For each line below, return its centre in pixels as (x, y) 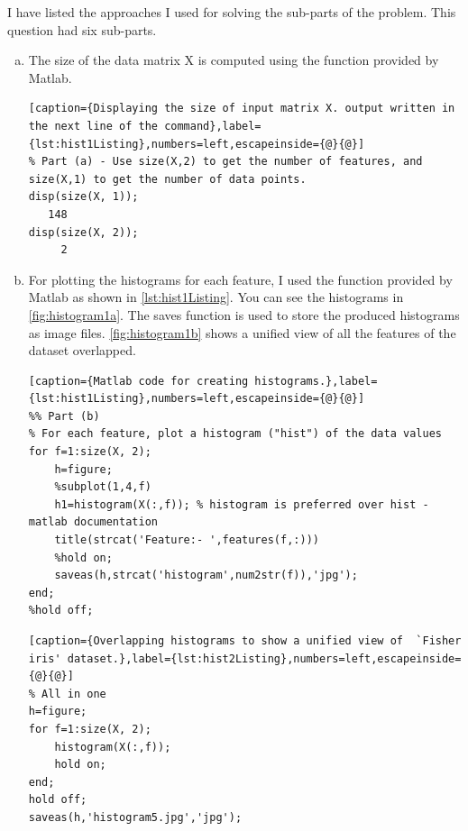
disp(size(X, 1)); (83, 197)
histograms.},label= (316, 381)
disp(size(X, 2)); (83, 232)
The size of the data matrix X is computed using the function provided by (234, 60)
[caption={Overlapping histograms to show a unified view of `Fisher (245, 641)
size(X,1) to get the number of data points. (167, 179)
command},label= (213, 126)
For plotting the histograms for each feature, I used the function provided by (240, 279)
